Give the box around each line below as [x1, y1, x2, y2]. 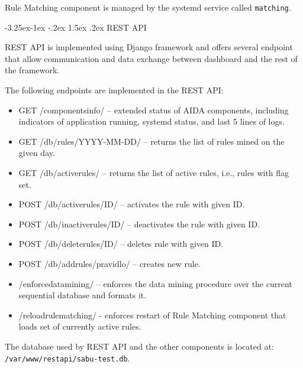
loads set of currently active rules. [18, 320, 141, 333]
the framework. [5, 64, 60, 76]
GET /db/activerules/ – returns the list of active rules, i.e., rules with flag [18, 167, 289, 178]
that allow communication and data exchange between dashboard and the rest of [5, 52, 298, 64]
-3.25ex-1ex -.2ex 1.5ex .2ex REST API [5, 21, 147, 33]
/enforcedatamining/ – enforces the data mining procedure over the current [18, 277, 292, 289]
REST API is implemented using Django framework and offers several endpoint [5, 41, 293, 53]
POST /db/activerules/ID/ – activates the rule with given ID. [18, 198, 245, 210]
